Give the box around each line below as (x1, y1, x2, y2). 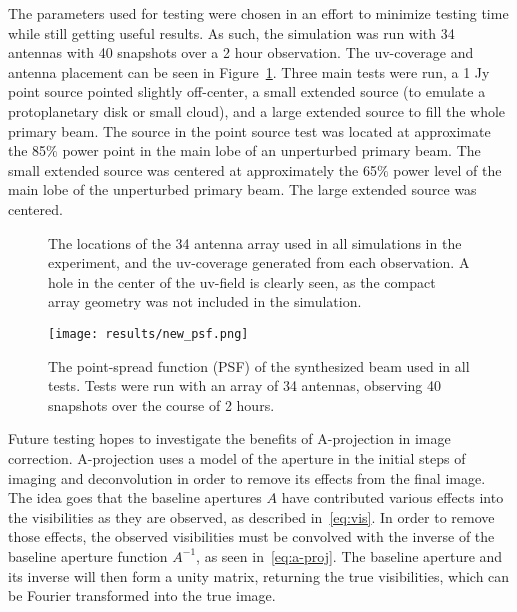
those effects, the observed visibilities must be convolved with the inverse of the (8, 526, 495, 547)
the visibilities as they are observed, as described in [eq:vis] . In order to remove (8, 506, 495, 527)
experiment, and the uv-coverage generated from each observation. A (48, 252, 470, 273)
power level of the (393, 159, 502, 180)
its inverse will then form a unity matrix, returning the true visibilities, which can (8, 565, 510, 586)
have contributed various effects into (281, 487, 504, 508)
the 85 (8, 140, 47, 161)
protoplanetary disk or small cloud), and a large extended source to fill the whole (8, 100, 506, 121)
